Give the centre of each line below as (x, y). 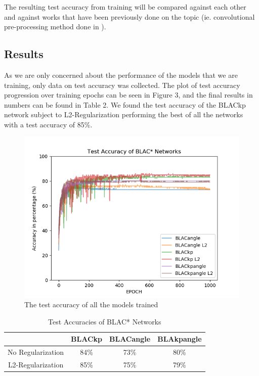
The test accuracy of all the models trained (91, 304)
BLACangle (130, 339)
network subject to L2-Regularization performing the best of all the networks (124, 114)
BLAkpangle (180, 339)
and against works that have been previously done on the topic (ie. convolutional (129, 16)
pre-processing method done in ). (55, 27)
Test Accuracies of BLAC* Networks (105, 321)
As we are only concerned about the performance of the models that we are (121, 75)
